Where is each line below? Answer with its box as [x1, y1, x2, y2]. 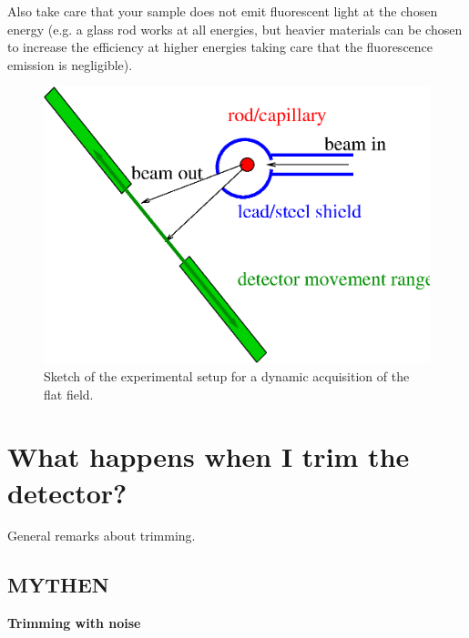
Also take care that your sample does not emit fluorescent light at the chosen [7, 2, 438, 20]
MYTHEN [7, 571, 109, 599]
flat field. [44, 384, 94, 403]
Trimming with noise [7, 613, 141, 633]
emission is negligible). [7, 55, 133, 74]
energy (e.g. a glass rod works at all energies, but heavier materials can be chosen [7, 19, 463, 38]
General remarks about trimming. [7, 526, 196, 545]
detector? [7, 473, 127, 511]
